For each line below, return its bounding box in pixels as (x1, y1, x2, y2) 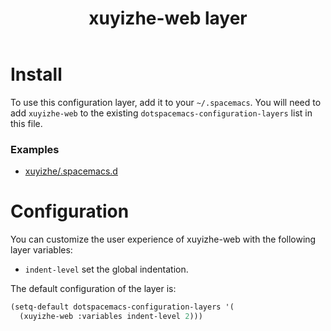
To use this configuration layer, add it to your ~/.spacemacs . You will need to (10, 96, 322, 108)
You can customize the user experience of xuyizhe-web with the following (10, 233, 317, 246)
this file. (10, 117, 43, 129)
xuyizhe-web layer (88, 7, 248, 30)
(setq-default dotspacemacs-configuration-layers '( (10, 302, 235, 312)
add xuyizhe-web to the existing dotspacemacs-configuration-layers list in (10, 107, 313, 119)
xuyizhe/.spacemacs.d (24, 165, 118, 177)
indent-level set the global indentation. (24, 263, 189, 276)
